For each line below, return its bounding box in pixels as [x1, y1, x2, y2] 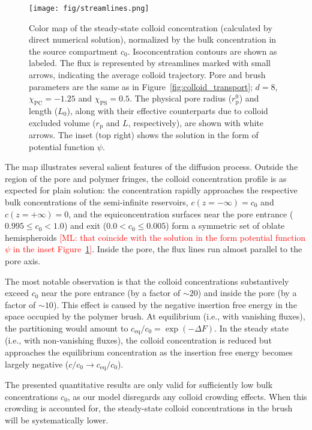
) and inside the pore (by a [197, 286, 297, 299]
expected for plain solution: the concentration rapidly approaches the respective [5, 184, 298, 196]
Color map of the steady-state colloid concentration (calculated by [29, 21, 272, 34]
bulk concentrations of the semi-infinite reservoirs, [5, 196, 188, 208]
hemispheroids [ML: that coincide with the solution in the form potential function [5, 231, 306, 243]
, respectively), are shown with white [128, 116, 264, 129]
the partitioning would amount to [5, 321, 128, 334]
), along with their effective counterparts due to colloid [67, 104, 268, 117]
